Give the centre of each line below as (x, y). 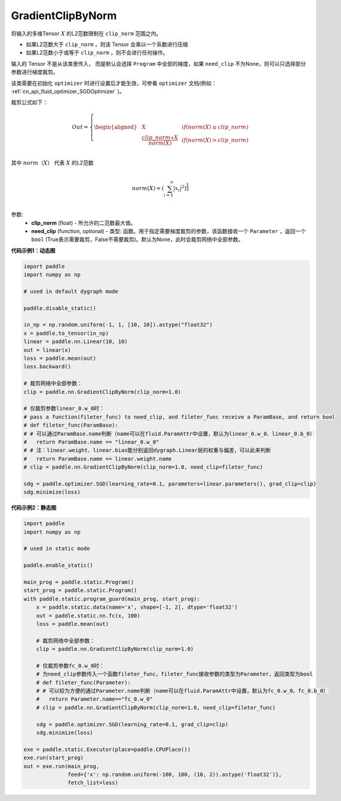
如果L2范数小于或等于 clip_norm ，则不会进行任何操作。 (97, 53)
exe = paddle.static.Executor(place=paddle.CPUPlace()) (107, 749)
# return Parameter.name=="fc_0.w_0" (95, 699)
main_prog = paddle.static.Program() (79, 582)
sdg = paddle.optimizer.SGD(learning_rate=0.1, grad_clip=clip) (132, 724)
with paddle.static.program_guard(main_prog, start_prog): (112, 599)
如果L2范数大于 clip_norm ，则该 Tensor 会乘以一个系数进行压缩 (107, 44)
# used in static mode (57, 549)
